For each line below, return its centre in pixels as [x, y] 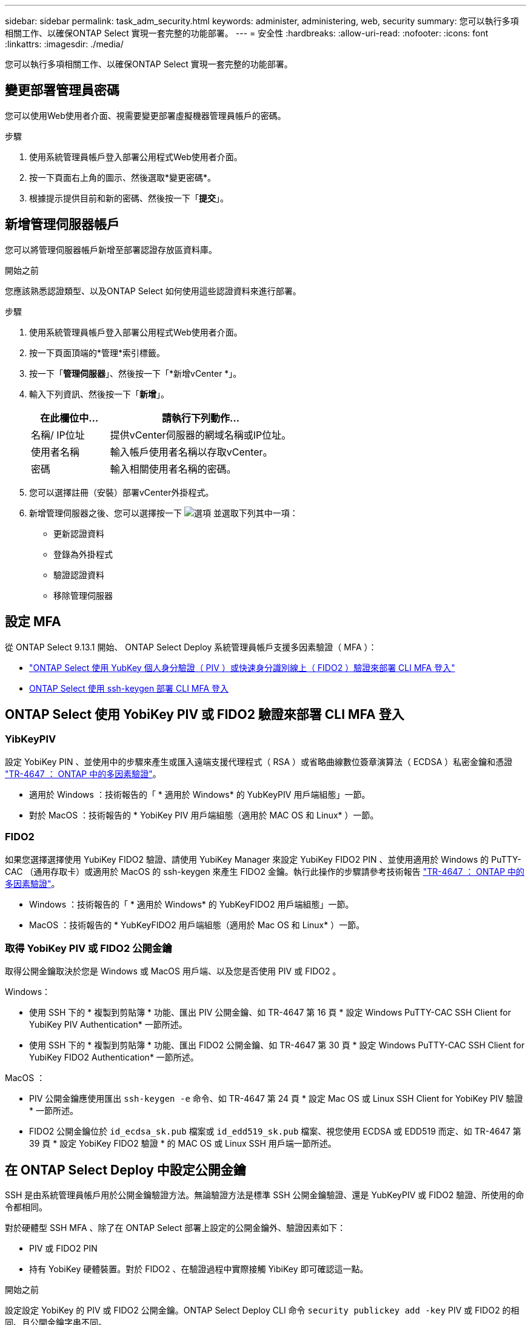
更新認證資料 [79, 533]
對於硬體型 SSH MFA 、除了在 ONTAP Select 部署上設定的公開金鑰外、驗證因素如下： [175, 1228]
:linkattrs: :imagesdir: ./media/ [64, 44]
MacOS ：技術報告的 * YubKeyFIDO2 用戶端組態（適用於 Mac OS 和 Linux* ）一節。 [197, 925]
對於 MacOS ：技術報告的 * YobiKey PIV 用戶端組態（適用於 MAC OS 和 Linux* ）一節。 [204, 815]
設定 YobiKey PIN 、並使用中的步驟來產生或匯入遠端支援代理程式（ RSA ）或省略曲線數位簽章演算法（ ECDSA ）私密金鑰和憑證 [259, 761]
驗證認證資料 [79, 575]
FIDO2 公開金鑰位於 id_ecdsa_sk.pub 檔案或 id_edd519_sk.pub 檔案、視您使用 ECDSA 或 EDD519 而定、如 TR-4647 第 [275, 1131]
